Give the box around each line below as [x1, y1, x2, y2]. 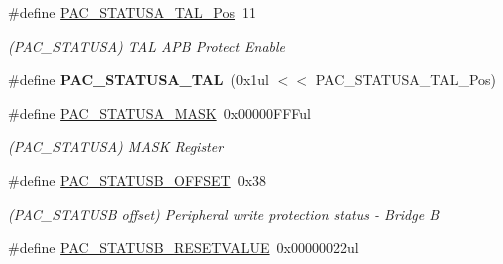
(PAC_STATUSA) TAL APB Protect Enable [8, 35, 286, 56]
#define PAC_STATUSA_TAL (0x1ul [8, 69, 270, 90]
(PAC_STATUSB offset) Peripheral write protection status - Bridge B [8, 203, 439, 224]
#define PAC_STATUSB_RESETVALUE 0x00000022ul [8, 237, 359, 258]
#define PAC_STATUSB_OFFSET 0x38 [8, 169, 267, 190]
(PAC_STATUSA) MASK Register [8, 136, 224, 157]
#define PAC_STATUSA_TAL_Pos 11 [8, 2, 257, 22]
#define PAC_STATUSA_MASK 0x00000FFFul [8, 102, 312, 123]
